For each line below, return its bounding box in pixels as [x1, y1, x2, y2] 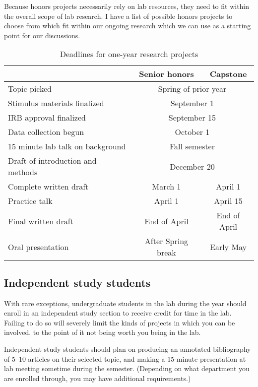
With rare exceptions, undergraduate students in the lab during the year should [4, 298, 247, 308]
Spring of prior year [158, 83, 227, 95]
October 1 [175, 126, 210, 138]
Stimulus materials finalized [8, 97, 104, 109]
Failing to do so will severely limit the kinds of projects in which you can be [4, 317, 235, 327]
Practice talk [8, 195, 53, 207]
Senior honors [139, 68, 194, 80]
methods [8, 166, 38, 178]
